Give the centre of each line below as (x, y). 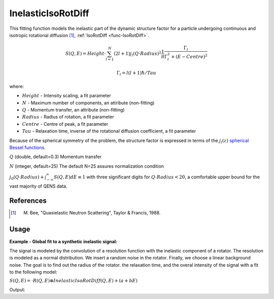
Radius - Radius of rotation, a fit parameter (68, 117)
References (28, 200)
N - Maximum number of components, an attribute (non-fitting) (88, 103)
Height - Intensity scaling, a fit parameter (66, 96)
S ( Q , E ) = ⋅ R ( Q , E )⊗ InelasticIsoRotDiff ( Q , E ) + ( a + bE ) (74, 281)
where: (17, 86)
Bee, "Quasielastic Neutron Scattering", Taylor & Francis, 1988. (95, 212)
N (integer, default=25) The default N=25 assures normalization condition (87, 166)
